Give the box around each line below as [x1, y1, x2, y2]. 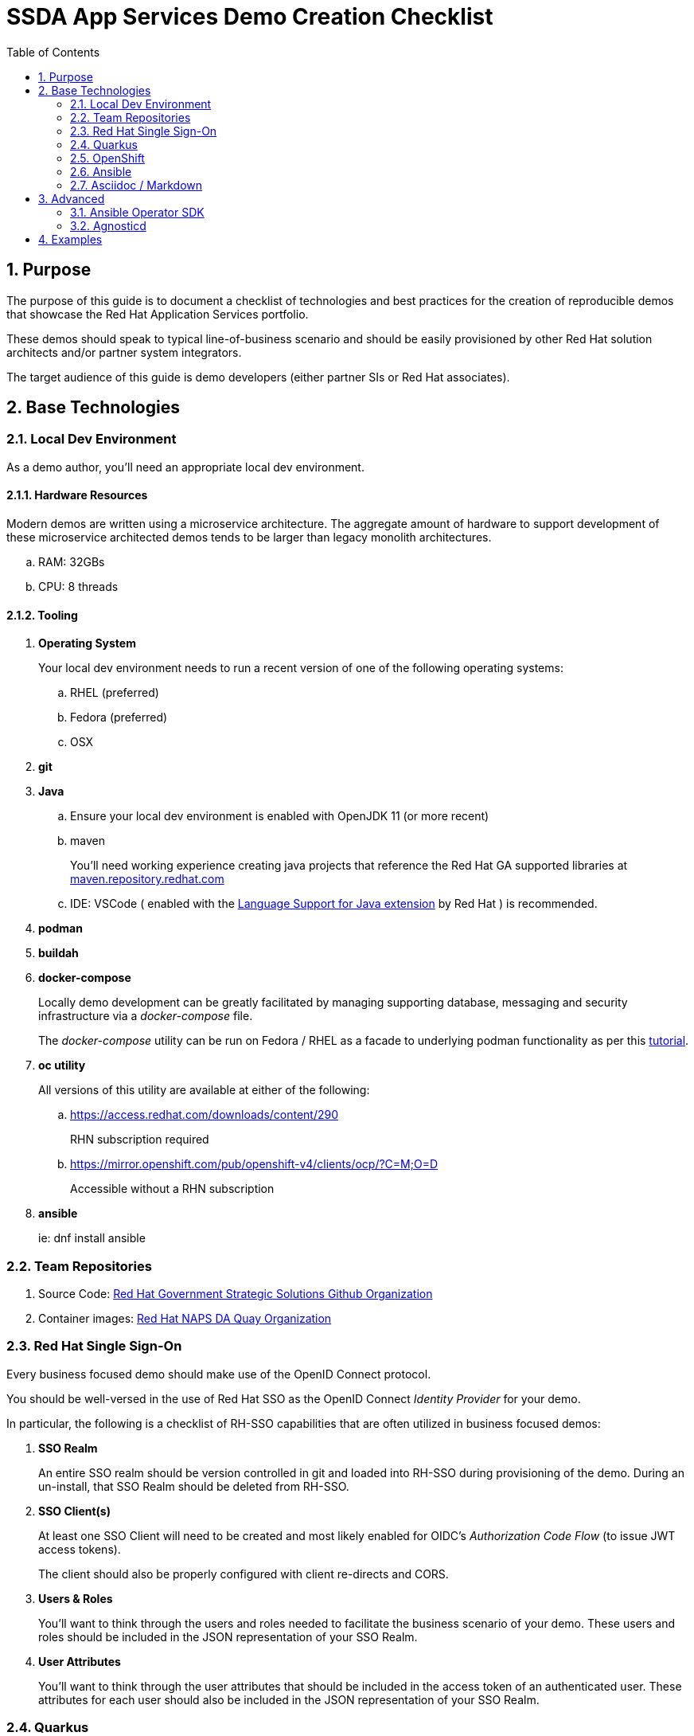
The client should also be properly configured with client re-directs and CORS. [38, 1566, 449, 1581]
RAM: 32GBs [38, 555, 105, 569]
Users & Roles [38, 1591, 113, 1605]
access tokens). [38, 1542, 121, 1556]
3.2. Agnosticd [70, 218, 146, 233]
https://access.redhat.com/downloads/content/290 [70, 1108, 339, 1122]
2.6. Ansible [70, 164, 132, 178]
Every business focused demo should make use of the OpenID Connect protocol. [6, 1367, 431, 1381]
